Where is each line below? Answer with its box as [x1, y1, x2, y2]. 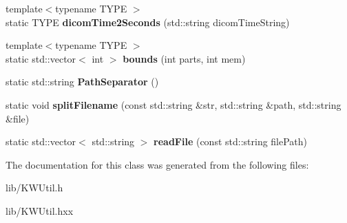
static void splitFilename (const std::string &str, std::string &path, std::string [6, 97, 341, 111]
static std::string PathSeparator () [6, 74, 159, 89]
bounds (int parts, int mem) [123, 51, 246, 65]
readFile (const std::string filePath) [154, 134, 308, 149]
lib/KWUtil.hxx [6, 203, 74, 217]
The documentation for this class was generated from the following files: [6, 157, 309, 171]
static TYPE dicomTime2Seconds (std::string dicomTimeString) [6, 14, 290, 29]
